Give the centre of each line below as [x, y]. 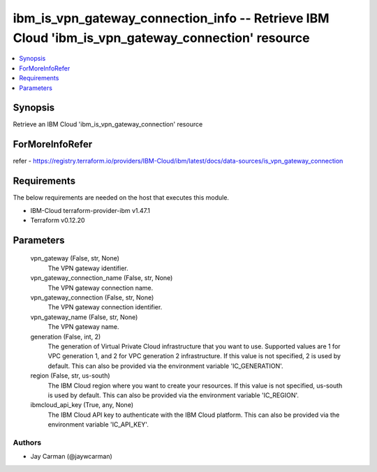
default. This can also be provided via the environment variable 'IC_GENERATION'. [165, 366]
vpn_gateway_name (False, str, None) [84, 317]
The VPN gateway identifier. [88, 268]
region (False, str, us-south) [71, 376]
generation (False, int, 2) [66, 337]
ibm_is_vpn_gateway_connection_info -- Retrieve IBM [171, 18]
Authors [27, 442]
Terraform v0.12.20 [58, 221]
